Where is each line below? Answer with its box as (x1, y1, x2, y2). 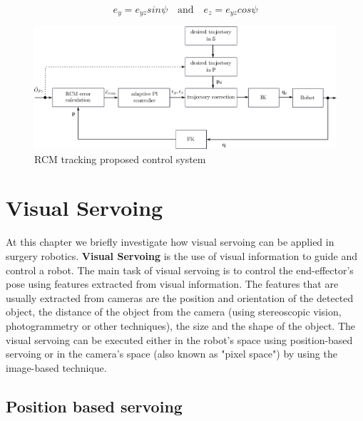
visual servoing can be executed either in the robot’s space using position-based (6, 332, 353, 347)
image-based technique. (6, 360, 107, 375)
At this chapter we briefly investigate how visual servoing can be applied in (6, 234, 334, 249)
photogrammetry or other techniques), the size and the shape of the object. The (6, 318, 355, 333)
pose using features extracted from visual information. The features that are (6, 276, 339, 291)
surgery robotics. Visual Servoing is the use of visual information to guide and (6, 248, 357, 263)
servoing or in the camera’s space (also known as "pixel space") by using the (6, 346, 337, 361)
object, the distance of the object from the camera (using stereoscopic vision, (6, 304, 342, 319)
